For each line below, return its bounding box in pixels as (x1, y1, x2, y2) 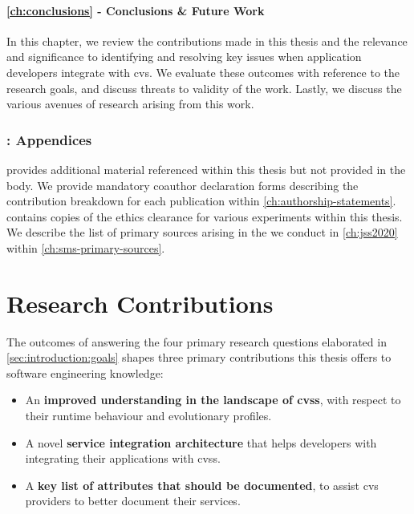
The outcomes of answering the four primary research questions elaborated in (6, 333, 387, 350)
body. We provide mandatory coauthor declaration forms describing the (6, 176, 359, 193)
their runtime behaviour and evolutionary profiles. (25, 407, 272, 424)
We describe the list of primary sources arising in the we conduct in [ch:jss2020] (6, 224, 398, 241)
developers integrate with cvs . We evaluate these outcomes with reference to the (6, 63, 400, 80)
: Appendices (6, 129, 92, 149)
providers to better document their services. (25, 492, 241, 509)
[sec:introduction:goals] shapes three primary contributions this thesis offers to (6, 349, 392, 366)
